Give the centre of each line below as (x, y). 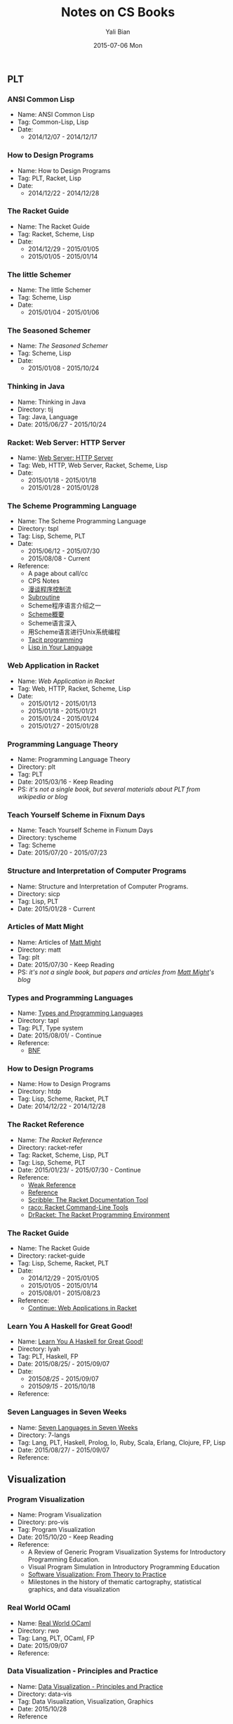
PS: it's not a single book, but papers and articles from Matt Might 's (116, 972)
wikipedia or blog (42, 796)
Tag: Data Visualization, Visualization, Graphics (85, 1701)
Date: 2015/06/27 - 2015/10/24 (62, 424)
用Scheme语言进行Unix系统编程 (74, 632)
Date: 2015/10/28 (42, 1709)
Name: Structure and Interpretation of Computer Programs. (103, 886)
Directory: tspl (38, 529)
